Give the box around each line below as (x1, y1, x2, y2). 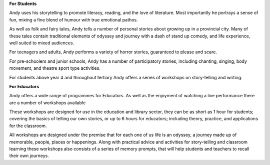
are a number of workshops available (9, 100, 86, 106)
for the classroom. (9, 123, 47, 129)
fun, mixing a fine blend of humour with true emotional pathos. (9, 16, 138, 22)
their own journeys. (9, 153, 49, 159)
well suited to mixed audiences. (9, 40, 74, 46)
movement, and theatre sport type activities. (9, 65, 101, 71)
